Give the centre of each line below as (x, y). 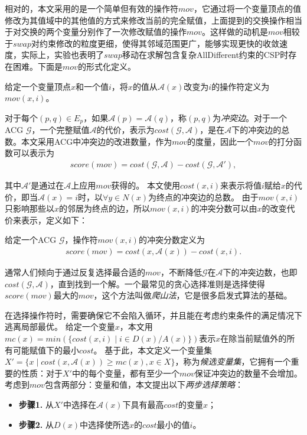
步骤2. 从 (36, 424)
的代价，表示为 (125, 130)
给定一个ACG (31, 240)
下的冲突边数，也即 (260, 272)
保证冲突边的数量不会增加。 (248, 373)
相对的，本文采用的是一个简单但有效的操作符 (92, 8)
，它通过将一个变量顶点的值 (247, 8)
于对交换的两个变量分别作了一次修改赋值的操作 (96, 32)
